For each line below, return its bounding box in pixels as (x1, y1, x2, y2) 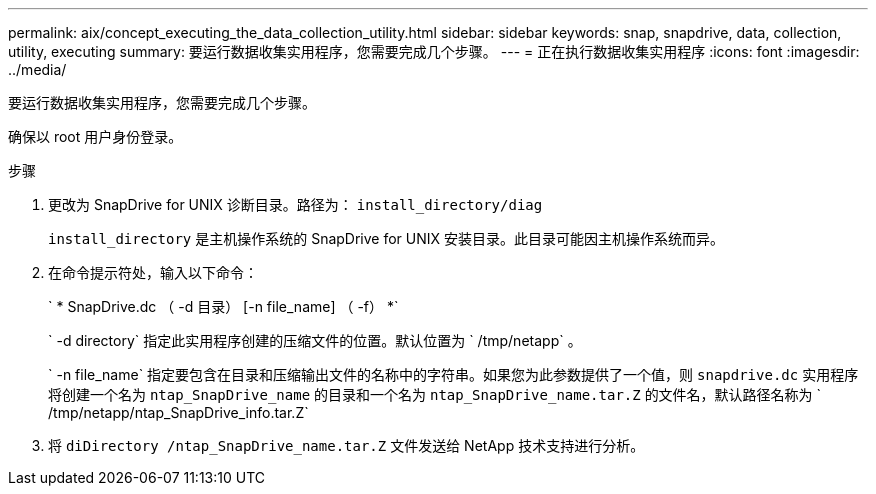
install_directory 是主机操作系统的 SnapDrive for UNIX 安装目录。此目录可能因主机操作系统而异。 (48, 230, 725, 247)
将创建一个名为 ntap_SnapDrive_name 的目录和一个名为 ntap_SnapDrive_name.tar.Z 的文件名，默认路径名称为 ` (48, 386, 822, 403)
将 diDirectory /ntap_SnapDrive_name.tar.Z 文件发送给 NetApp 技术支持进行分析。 (48, 437, 645, 454)
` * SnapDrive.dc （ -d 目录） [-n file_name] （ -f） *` (48, 298, 399, 315)
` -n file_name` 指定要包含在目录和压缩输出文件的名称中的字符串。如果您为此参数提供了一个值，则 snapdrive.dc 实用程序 (48, 366, 859, 383)
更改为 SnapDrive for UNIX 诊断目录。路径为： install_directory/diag (48, 196, 543, 213)
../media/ (8, 61, 67, 78)
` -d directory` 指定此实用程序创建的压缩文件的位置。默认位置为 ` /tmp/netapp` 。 (48, 332, 582, 349)
